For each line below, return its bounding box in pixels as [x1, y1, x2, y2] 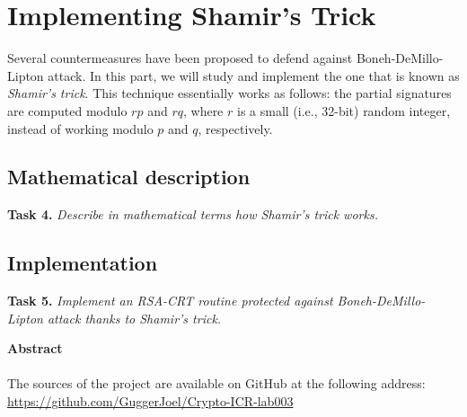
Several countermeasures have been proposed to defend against [7, 49, 353, 67]
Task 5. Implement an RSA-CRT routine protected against [7, 291, 333, 310]
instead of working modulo [7, 119, 154, 138]
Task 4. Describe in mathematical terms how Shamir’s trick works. [7, 205, 378, 224]
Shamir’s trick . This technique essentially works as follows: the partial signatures [7, 84, 452, 102]
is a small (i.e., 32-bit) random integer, [236, 101, 451, 120]
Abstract [7, 339, 63, 358]
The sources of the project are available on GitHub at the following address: [7, 374, 426, 393]
